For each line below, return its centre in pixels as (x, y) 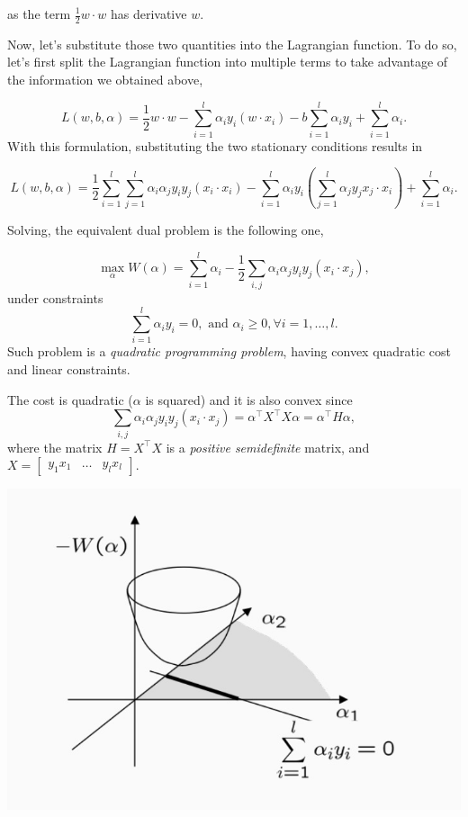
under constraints (55, 297)
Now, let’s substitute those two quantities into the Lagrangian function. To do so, (232, 44)
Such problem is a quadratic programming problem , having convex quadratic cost (229, 351)
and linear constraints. (69, 369)
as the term (39, 13)
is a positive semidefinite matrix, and (268, 447)
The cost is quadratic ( (70, 399)
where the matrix (55, 447)
